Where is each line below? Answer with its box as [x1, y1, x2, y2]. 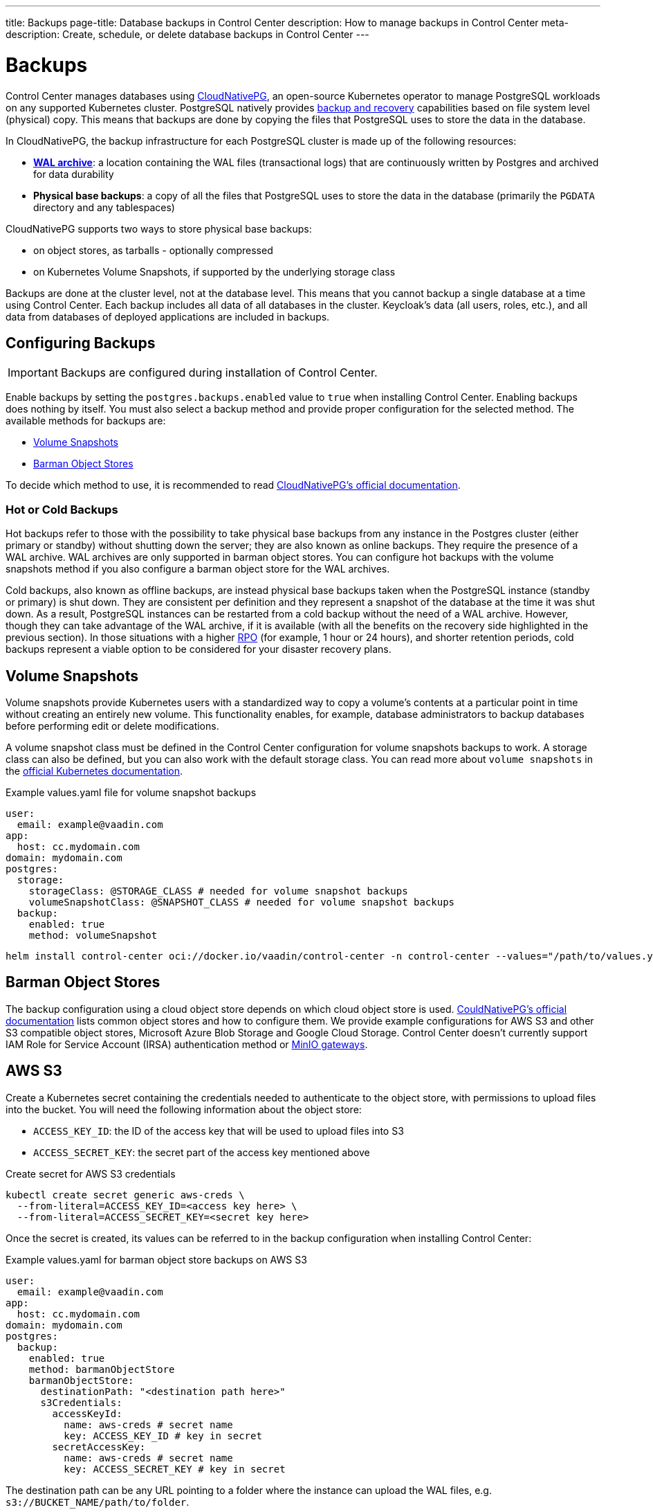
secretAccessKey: [52, 1441, 146, 1452]
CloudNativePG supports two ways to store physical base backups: [6, 222, 312, 235]
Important [8, 366, 58, 380]
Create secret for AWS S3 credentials [6, 1167, 176, 1180]
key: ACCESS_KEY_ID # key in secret [64, 1430, 262, 1441]
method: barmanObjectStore [28, 1363, 175, 1375]
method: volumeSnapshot [28, 929, 158, 941]
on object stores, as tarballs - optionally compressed [33, 244, 273, 256]
